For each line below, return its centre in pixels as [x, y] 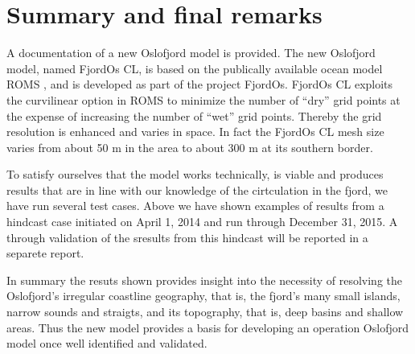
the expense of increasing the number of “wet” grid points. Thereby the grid [194, 115]
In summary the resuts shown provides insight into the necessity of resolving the [204, 280]
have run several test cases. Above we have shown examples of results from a [195, 206]
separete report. [45, 253]
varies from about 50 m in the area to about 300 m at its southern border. [190, 147]
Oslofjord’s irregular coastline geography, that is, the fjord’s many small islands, [203, 296]
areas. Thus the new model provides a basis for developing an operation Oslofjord [208, 327]
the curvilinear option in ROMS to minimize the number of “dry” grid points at [203, 99]
